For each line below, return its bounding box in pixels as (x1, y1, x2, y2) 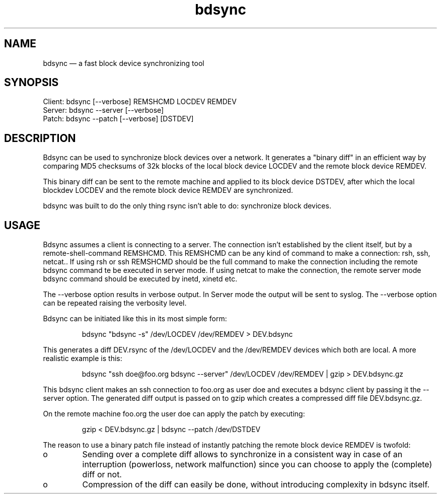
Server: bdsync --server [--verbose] (43, 106, 164, 115)
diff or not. (82, 469, 122, 480)
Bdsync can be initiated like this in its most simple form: (43, 314, 227, 323)
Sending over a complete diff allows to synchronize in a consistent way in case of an (82, 449, 403, 460)
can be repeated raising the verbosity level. (43, 299, 187, 308)
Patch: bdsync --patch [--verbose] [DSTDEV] (43, 114, 194, 123)
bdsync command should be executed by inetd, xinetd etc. (43, 274, 238, 283)
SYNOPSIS (4, 76, 59, 89)
